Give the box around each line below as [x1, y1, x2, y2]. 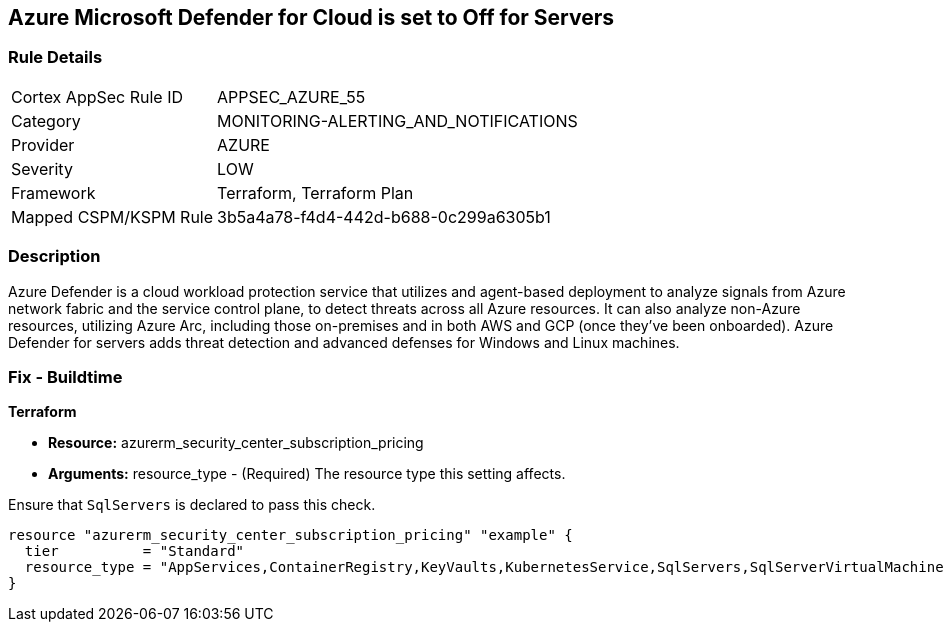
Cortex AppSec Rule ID [11, 86, 184, 107]
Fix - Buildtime [8, 366, 123, 387]
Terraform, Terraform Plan [217, 182, 414, 203]
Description [8, 246, 101, 267]
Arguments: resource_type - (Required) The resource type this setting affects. [48, 465, 566, 483]
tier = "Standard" [24, 543, 245, 560]
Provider [11, 134, 75, 155]
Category [11, 110, 81, 131]
